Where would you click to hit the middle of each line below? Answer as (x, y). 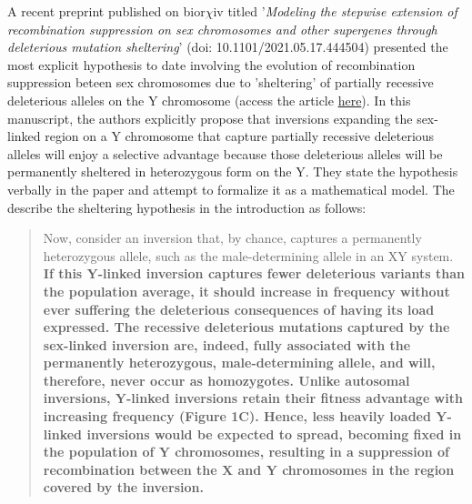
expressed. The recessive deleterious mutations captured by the (246, 327)
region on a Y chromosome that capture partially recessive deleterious (240, 136)
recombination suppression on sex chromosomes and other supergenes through (222, 29)
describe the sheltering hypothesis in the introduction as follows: (187, 207)
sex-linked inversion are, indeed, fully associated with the (227, 344)
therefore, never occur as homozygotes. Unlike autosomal (226, 380)
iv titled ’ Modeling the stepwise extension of (335, 11)
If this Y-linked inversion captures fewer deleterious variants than (254, 273)
